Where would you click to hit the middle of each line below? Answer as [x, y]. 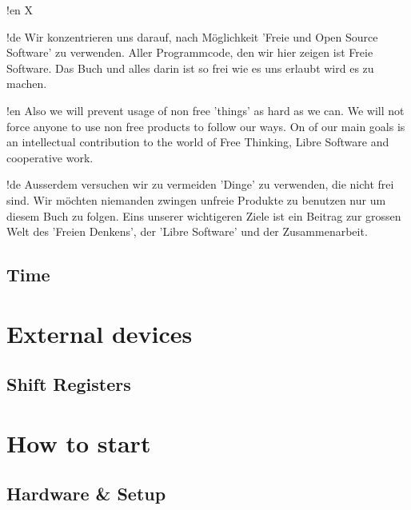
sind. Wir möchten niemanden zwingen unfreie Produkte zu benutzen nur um [196, 199]
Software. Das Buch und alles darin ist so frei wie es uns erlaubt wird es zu [190, 68]
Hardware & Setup [86, 494]
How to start [79, 442]
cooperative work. [50, 157]
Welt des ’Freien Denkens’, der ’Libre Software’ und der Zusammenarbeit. [187, 231]
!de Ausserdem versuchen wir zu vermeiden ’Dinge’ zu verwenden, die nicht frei [200, 184]
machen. [27, 84]
